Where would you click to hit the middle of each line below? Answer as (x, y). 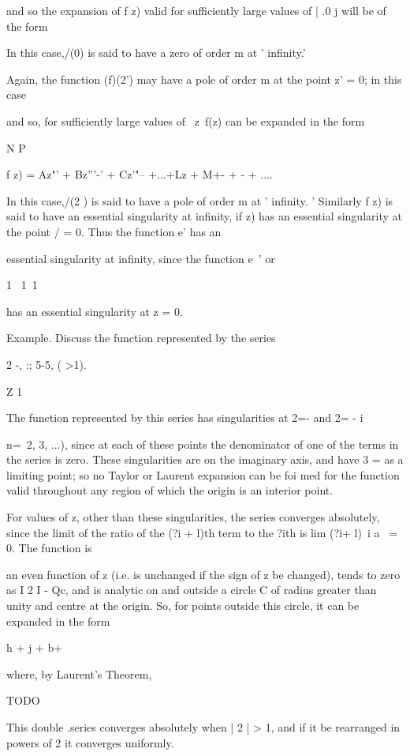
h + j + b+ (35, 647)
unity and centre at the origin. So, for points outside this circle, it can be (183, 606)
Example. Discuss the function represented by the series (141, 338)
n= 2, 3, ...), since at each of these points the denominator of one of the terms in (203, 444)
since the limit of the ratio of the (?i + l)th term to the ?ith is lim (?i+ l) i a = (202, 532)
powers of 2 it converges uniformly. (90, 742)
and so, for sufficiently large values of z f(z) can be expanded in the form (186, 120)
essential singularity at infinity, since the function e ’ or (141, 258)
